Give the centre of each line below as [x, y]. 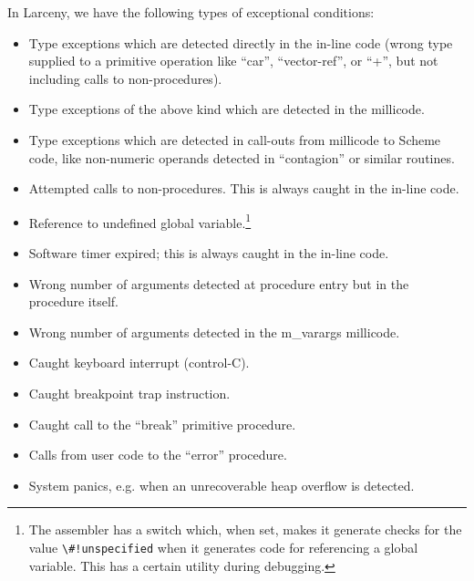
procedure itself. [73, 301]
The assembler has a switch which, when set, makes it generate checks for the [245, 529]
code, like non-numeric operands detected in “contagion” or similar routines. [242, 157]
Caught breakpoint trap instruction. [129, 393]
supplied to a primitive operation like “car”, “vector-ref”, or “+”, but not [233, 61]
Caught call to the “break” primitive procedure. [162, 424]
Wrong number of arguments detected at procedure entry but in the [219, 283]
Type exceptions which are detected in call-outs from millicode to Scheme [235, 139]
